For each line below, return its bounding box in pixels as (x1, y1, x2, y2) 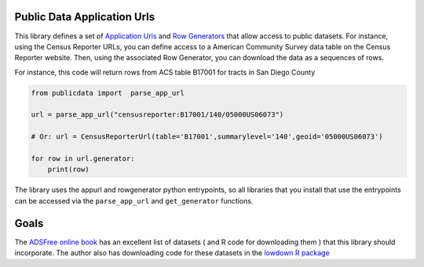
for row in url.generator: (31, 154, 135, 164)
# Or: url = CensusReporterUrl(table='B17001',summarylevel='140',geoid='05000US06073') (31, 132, 384, 141)
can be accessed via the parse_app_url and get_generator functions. (14, 196, 254, 205)
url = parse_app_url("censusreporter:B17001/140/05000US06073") (31, 110, 284, 119)
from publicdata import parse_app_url (31, 88, 185, 97)
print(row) (47, 165, 90, 174)
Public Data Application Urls (14, 10, 155, 23)
